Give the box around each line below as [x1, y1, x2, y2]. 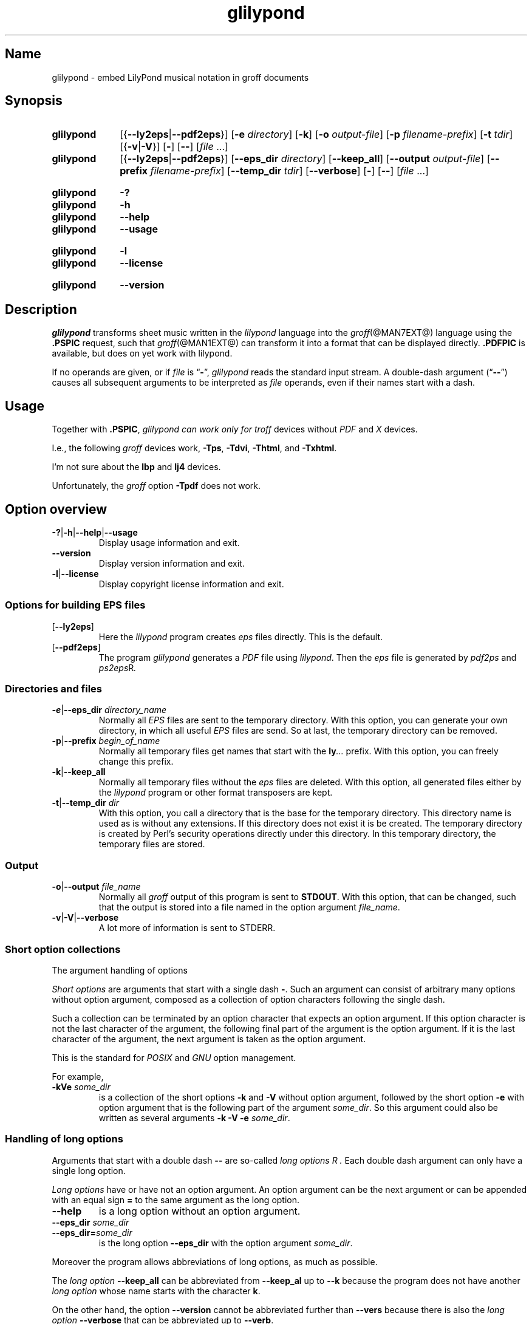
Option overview [5, 501, 107, 517]
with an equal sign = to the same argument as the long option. [52, 1194, 300, 1205]
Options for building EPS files [5, 599, 146, 612]
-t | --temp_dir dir [52, 797, 119, 808]
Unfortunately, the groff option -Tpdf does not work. [52, 480, 261, 491]
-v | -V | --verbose [52, 912, 119, 923]
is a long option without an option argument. [98, 1204, 301, 1217]
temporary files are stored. [98, 839, 205, 850]
